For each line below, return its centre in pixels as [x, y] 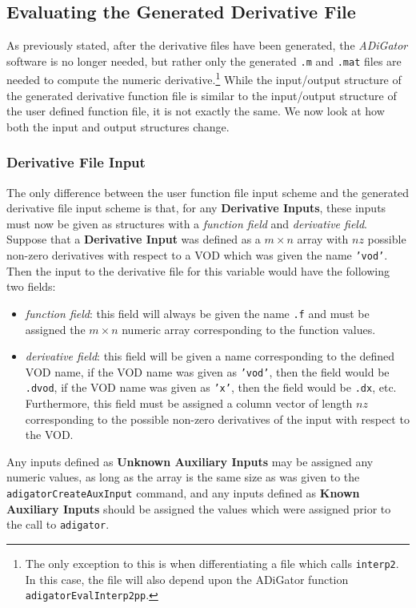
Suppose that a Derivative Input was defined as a [134, 239]
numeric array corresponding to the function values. [249, 329]
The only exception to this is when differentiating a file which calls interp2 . [212, 563]
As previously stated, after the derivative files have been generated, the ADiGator [207, 45]
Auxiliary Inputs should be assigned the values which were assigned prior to [199, 508]
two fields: [31, 286]
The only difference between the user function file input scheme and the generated [208, 192]
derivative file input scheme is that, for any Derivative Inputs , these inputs [196, 208]
